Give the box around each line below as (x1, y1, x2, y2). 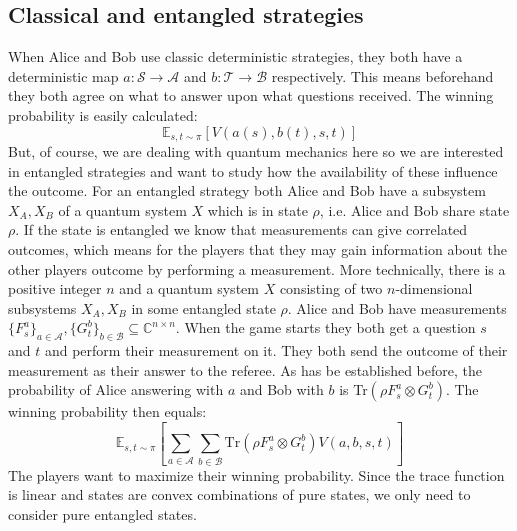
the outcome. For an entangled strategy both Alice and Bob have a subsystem (8, 180, 486, 201)
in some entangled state (131, 297, 276, 318)
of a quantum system (58, 199, 187, 220)
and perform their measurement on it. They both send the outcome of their (44, 340, 508, 361)
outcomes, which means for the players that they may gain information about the (8, 239, 507, 259)
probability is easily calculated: (8, 104, 198, 125)
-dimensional (395, 278, 473, 299)
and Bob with (239, 379, 324, 400)
